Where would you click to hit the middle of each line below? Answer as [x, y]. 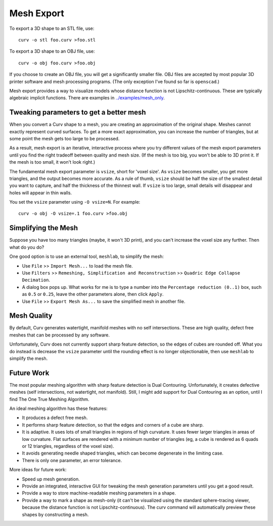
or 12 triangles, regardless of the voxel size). [68, 446]
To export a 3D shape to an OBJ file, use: [52, 51]
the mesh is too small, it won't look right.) [52, 162]
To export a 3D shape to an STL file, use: [52, 28]
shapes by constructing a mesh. [55, 514]
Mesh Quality [31, 316]
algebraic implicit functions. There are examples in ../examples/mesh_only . [87, 98]
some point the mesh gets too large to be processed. [64, 138]
